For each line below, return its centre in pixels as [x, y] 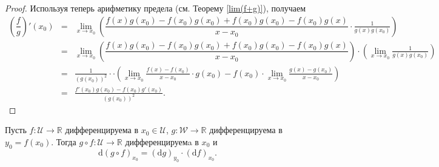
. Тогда [64, 142]
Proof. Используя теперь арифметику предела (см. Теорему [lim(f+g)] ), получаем [156, 8]
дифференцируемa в [162, 142]
